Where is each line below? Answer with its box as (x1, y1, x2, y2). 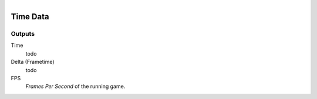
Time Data (11, 12, 49, 22)
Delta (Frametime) (11, 59, 55, 66)
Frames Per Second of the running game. (25, 83, 126, 90)
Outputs (11, 29, 35, 37)
